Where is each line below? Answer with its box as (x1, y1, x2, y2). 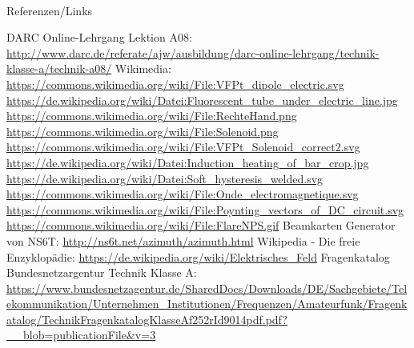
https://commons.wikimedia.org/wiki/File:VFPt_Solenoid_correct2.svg (6, 138, 360, 155)
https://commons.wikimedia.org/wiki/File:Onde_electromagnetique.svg (6, 186, 359, 202)
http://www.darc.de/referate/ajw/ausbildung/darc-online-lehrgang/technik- (6, 44, 380, 61)
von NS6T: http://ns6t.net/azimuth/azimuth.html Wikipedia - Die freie (6, 232, 360, 249)
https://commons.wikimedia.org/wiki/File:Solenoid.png (6, 122, 279, 139)
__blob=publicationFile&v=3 (6, 326, 156, 343)
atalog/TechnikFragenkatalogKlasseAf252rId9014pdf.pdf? (6, 310, 287, 327)
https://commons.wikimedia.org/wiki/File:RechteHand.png (6, 107, 297, 124)
